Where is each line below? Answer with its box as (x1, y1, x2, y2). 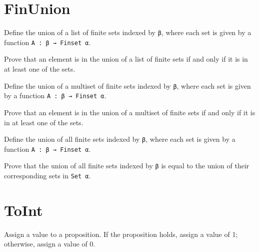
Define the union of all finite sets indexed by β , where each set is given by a (4, 134, 235, 144)
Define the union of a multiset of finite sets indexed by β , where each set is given (4, 80, 251, 91)
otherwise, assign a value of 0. (4, 238, 95, 249)
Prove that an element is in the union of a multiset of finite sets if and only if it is (4, 107, 255, 117)
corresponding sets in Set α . (4, 170, 91, 181)
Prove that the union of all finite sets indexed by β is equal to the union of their (4, 160, 249, 171)
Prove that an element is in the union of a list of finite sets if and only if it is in (4, 54, 248, 64)
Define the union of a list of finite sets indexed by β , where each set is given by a (4, 27, 251, 38)
